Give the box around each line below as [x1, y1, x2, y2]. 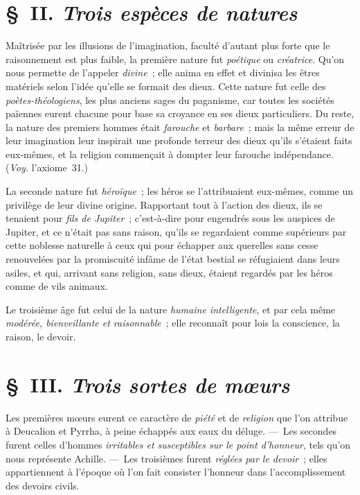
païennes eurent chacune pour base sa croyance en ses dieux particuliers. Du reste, [6, 106, 354, 121]
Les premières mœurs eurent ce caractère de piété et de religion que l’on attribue [6, 410, 348, 424]
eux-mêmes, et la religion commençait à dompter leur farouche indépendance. [6, 146, 334, 161]
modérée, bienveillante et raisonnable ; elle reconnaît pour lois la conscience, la [6, 315, 340, 330]
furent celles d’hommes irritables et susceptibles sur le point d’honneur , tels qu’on [6, 437, 351, 451]
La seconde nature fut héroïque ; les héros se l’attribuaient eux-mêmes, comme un [6, 184, 354, 198]
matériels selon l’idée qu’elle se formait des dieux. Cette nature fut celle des [6, 78, 326, 93]
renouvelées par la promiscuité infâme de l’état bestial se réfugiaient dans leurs [6, 252, 340, 266]
